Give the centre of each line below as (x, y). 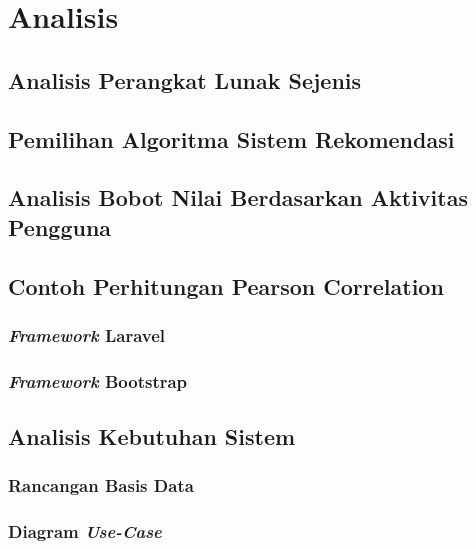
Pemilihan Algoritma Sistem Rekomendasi (231, 138)
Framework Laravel (87, 334)
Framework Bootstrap (98, 380)
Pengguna (60, 226)
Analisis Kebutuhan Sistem (152, 435)
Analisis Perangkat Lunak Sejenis (185, 79)
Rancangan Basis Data (101, 485)
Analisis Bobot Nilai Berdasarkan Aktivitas (238, 197)
